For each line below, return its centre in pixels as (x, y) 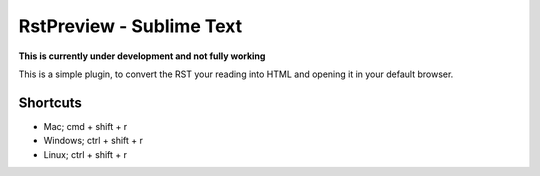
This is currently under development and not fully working (142, 56)
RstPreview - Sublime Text (130, 26)
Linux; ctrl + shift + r (85, 154)
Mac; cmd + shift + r (85, 126)
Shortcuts (50, 102)
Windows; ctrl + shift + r (93, 141)
